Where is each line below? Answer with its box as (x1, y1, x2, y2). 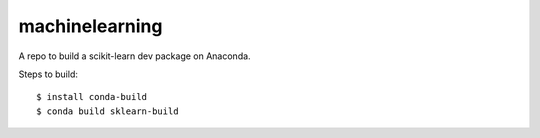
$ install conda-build (36, 91, 148, 103)
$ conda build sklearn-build (36, 105, 179, 117)
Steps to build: (18, 68, 79, 80)
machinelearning (18, 15, 163, 37)
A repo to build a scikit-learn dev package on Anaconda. (18, 50, 251, 62)
